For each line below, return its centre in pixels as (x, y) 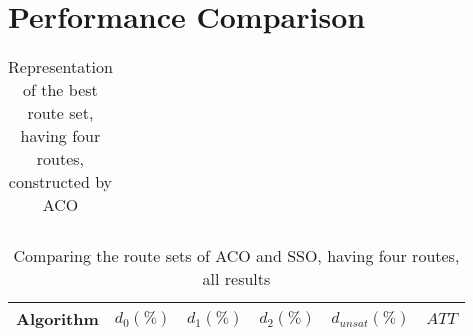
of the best (60, 90)
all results (236, 279)
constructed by (60, 182)
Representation (60, 67)
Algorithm (57, 319)
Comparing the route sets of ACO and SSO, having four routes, (236, 256)
